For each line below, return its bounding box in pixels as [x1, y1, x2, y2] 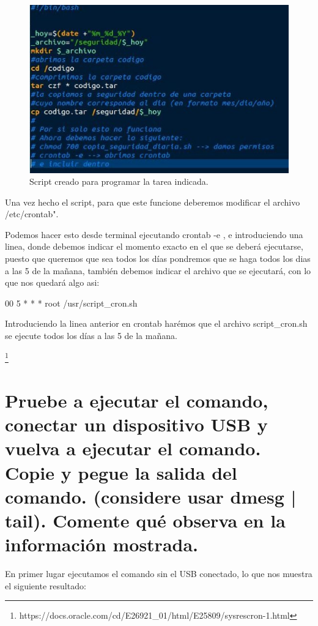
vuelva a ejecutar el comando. [5, 436, 261, 461]
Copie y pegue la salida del [5, 460, 237, 485]
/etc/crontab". [5, 207, 59, 220]
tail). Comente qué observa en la [5, 508, 286, 533]
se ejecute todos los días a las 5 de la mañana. [5, 329, 177, 342]
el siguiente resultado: [5, 579, 86, 592]
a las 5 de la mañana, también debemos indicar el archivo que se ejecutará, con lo [5, 264, 311, 277]
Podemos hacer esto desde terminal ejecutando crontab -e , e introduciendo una [5, 228, 303, 240]
